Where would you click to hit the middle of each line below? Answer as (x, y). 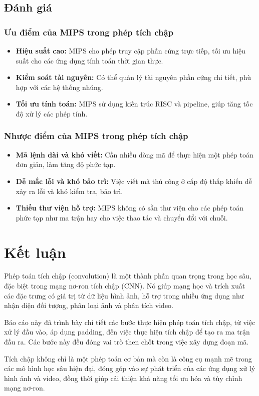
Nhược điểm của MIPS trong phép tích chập (96, 136)
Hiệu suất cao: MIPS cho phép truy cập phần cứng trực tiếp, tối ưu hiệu (131, 50)
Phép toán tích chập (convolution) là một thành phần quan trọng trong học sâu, (128, 276)
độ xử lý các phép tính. (52, 113)
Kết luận (35, 252)
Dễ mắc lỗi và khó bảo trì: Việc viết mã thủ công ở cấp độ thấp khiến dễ (134, 181)
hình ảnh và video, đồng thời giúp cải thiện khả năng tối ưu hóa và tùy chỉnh (123, 378)
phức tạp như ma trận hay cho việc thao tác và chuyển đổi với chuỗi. (122, 217)
